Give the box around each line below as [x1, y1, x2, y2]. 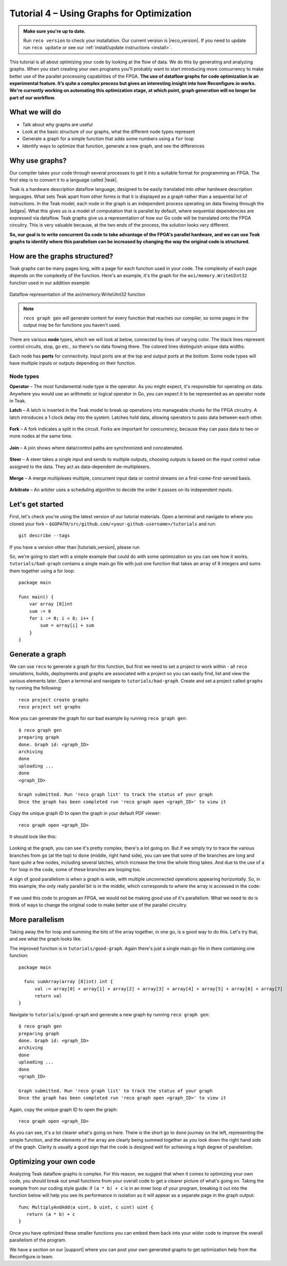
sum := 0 [29, 608, 51, 614]
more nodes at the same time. [9, 433, 73, 439]
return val [34, 993, 62, 999]
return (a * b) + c [26, 1211, 76, 1217]
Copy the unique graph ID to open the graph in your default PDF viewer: [9, 810, 161, 816]
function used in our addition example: [9, 279, 91, 286]
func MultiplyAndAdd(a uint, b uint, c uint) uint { [18, 1204, 153, 1210]
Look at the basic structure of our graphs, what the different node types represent [22, 128, 195, 135]
